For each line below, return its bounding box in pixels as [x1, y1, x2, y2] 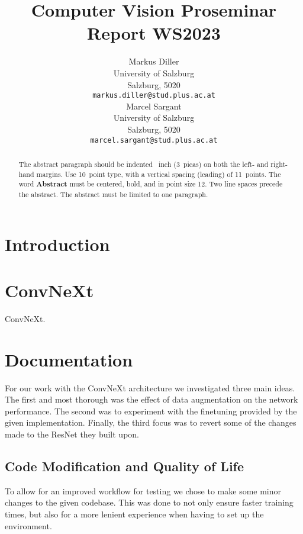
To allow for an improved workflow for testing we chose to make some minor [5, 484, 282, 497]
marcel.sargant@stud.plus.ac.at [90, 136, 218, 144]
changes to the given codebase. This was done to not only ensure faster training [5, 496, 294, 509]
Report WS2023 [87, 21, 221, 45]
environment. [5, 519, 52, 532]
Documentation [5, 347, 133, 371]
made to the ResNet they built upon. [5, 428, 139, 440]
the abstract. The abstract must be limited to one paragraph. [18, 189, 208, 199]
